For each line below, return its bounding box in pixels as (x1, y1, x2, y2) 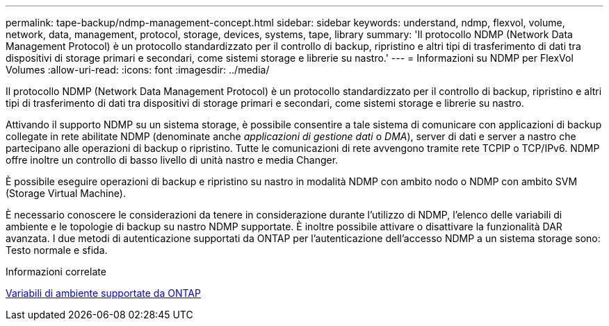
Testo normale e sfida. (6, 244, 108, 256)
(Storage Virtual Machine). (6, 187, 126, 199)
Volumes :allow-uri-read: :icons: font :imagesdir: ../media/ (6, 64, 270, 76)
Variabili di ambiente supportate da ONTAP (6, 287, 201, 299)
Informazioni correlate (6, 266, 106, 277)
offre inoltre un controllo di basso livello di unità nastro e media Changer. (6, 154, 339, 166)
